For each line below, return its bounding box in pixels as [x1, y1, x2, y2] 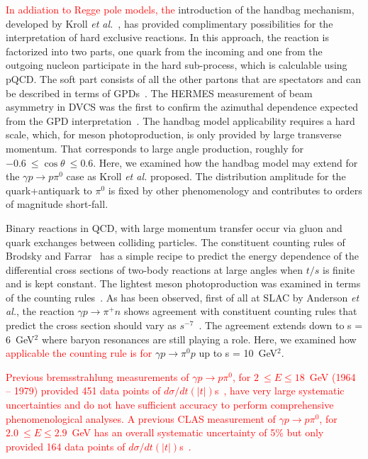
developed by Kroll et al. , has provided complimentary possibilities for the [6, 16, 333, 31]
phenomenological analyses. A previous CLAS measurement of [6, 411, 276, 426]
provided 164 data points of [6, 438, 126, 453]
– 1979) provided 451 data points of [6, 383, 161, 398]
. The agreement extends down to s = [199, 318, 363, 333]
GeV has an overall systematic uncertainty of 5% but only [72, 425, 324, 440]
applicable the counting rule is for [6, 345, 152, 360]
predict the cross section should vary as [6, 318, 177, 333]
